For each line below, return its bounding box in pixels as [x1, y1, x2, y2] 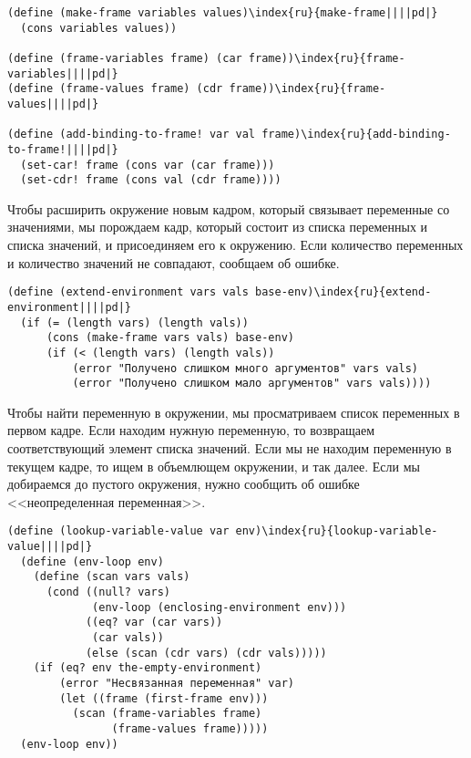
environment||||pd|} [7, 300, 132, 314]
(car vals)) [92, 631, 164, 644]
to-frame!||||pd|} [7, 142, 118, 156]
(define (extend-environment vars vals [7, 286, 249, 299]
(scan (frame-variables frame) [72, 707, 262, 721]
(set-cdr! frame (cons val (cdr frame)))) [20, 173, 282, 187]
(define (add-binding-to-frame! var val [7, 128, 256, 141]
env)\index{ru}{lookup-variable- [235, 524, 438, 538]
